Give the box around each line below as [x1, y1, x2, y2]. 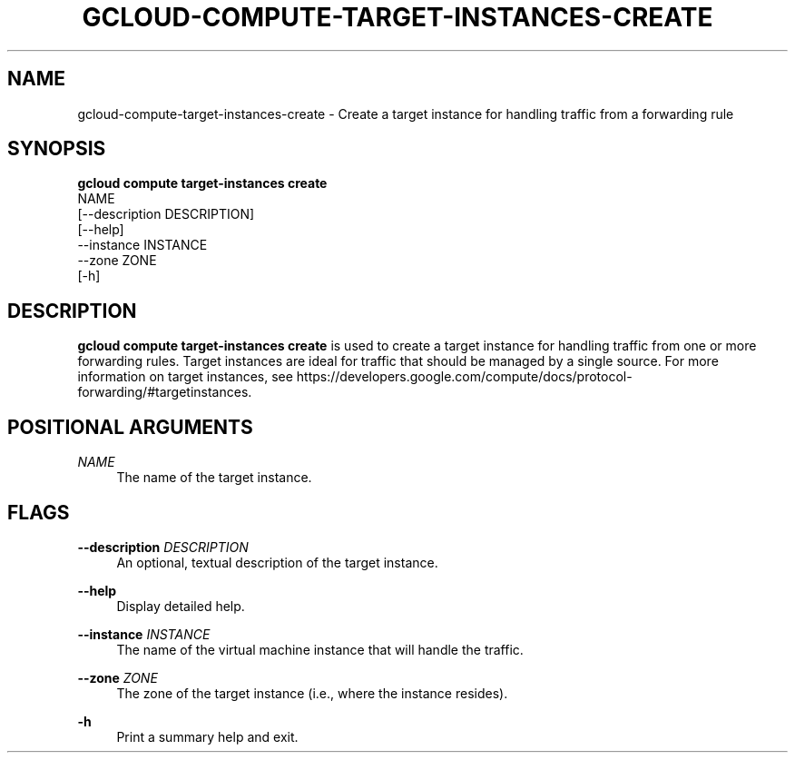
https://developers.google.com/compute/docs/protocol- [296, 369, 633, 385]
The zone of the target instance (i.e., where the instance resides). [116, 685, 508, 701]
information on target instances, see [77, 369, 293, 385]
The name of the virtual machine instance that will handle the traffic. [116, 641, 524, 657]
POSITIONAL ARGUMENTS [7, 415, 253, 439]
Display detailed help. [116, 597, 245, 614]
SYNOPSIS [7, 137, 106, 161]
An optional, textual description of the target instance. [116, 554, 438, 570]
